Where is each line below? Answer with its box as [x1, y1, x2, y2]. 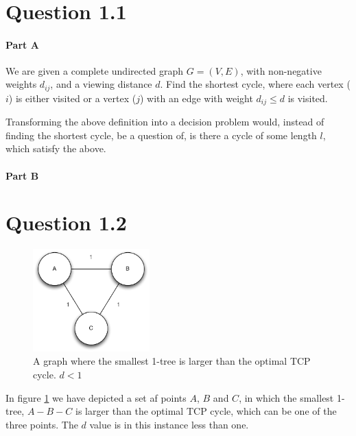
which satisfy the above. [5, 141, 106, 156]
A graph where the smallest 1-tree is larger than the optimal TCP [33, 354, 311, 368]
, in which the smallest [239, 390, 334, 404]
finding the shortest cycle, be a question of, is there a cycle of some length [5, 128, 317, 142]
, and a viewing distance [50, 77, 152, 91]
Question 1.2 [5, 208, 127, 237]
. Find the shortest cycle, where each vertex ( [160, 77, 351, 91]
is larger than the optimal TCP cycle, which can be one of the [75, 404, 337, 418]
